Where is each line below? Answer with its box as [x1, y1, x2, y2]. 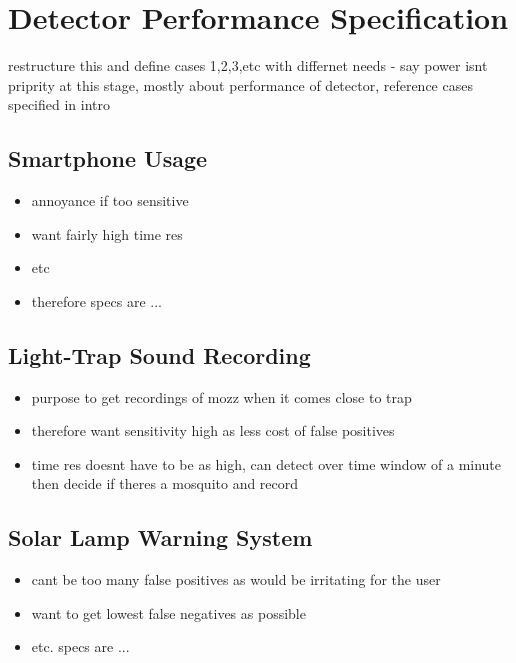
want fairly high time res [31, 223, 183, 244]
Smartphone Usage [8, 143, 208, 174]
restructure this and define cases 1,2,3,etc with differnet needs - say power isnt [8, 55, 488, 76]
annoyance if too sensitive [31, 190, 189, 211]
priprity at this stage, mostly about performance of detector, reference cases [8, 74, 473, 95]
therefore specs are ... [31, 290, 162, 311]
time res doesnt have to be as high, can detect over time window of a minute [31, 453, 502, 474]
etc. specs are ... [31, 636, 130, 657]
